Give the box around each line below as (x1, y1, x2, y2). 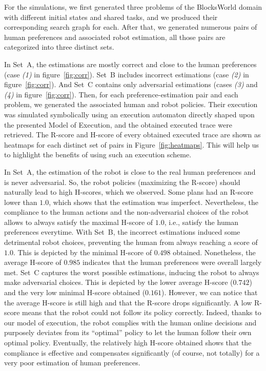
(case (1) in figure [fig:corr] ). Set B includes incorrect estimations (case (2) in (4, 69, 249, 79)
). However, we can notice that (161, 287, 258, 298)
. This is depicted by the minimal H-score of (13, 246, 152, 257)
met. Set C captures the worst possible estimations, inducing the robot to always (4, 266, 259, 277)
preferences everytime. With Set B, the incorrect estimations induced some (4, 226, 240, 237)
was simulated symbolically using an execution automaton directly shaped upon (4, 109, 255, 119)
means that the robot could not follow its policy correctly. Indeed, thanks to (22, 307, 261, 318)
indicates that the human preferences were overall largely (82, 257, 262, 267)
